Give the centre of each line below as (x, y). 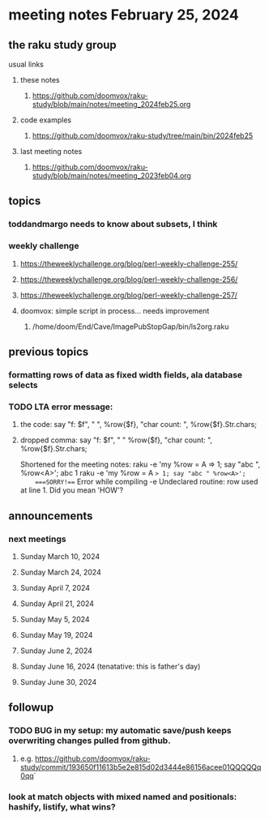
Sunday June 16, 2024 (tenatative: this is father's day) (110, 666)
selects (23, 385)
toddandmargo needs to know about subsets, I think (113, 224)
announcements (51, 516)
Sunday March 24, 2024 (60, 572)
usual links (26, 64)
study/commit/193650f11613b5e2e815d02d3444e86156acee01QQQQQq (141, 767)
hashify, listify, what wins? (62, 806)
